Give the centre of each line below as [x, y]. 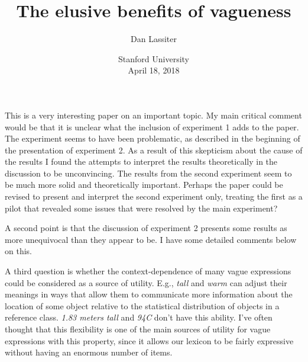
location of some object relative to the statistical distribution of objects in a [142, 305]
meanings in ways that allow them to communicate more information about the [149, 294]
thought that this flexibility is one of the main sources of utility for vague [138, 329]
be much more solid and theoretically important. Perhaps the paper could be [144, 185]
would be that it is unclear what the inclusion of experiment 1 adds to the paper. [152, 126]
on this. [18, 251]
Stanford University [154, 58]
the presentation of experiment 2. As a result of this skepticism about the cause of [154, 150]
